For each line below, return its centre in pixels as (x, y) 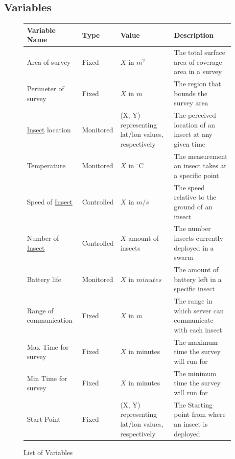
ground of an (193, 207)
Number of (43, 238)
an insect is (191, 424)
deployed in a (194, 247)
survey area (191, 103)
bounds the (191, 93)
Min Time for (47, 378)
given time (190, 143)
